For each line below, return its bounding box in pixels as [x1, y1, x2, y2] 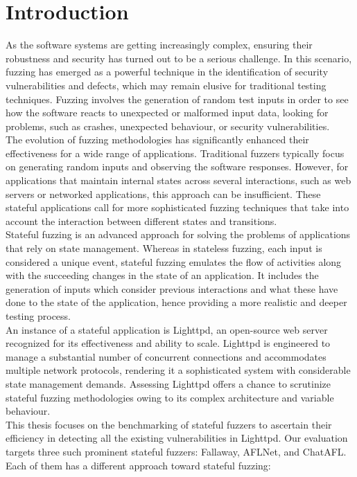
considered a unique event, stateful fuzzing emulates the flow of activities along [6, 254, 342, 269]
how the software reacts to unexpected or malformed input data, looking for [6, 105, 329, 120]
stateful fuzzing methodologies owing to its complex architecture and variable [6, 390, 334, 404]
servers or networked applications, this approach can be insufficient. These [6, 186, 321, 201]
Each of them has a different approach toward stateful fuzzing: [6, 458, 271, 472]
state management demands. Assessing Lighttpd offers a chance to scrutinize [6, 376, 331, 390]
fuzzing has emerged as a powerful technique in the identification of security [6, 64, 329, 79]
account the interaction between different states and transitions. [6, 213, 277, 228]
